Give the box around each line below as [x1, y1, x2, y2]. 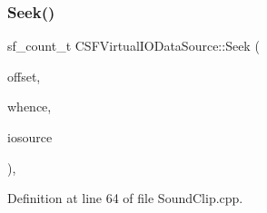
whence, [7, 97, 52, 116]
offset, [7, 66, 41, 85]
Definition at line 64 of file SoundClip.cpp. [7, 189, 243, 208]
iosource [7, 128, 53, 146]
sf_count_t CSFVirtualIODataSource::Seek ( [7, 36, 260, 55]
